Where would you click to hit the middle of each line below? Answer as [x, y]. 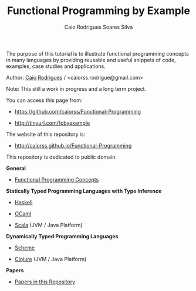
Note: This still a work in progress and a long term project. [76, 88]
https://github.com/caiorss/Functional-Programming [78, 111]
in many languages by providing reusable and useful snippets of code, [91, 60]
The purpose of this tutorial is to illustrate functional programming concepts [97, 53]
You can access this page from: [44, 100]
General [16, 168]
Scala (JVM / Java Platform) [48, 225]
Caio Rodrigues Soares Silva [99, 27]
